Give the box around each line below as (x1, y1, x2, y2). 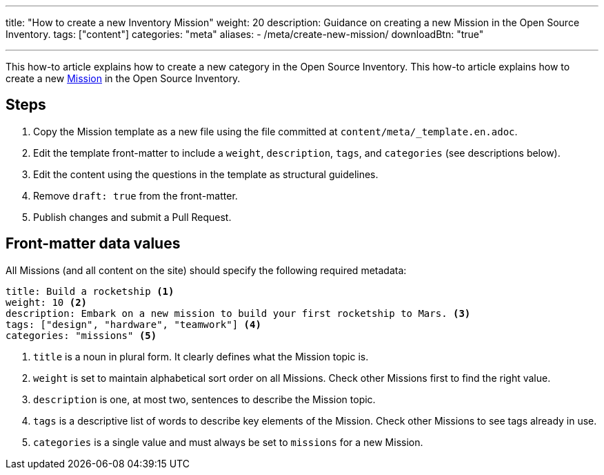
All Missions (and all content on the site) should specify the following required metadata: (6, 264, 407, 276)
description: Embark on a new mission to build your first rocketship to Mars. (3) (6, 307, 471, 319)
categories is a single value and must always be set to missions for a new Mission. (33, 436, 423, 448)
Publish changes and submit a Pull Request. (33, 211, 232, 223)
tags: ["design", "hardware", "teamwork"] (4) (6, 318, 261, 330)
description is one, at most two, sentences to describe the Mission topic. (33, 393, 376, 405)
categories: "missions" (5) (6, 329, 157, 341)
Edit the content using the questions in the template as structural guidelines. (33, 168, 379, 180)
